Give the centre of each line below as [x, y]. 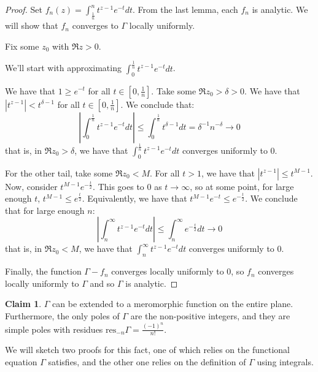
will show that [32, 25]
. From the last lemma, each [185, 9]
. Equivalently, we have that [134, 198]
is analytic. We [280, 9]
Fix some [22, 46]
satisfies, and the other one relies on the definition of [147, 361]
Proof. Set [24, 9]
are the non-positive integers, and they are [210, 316]
